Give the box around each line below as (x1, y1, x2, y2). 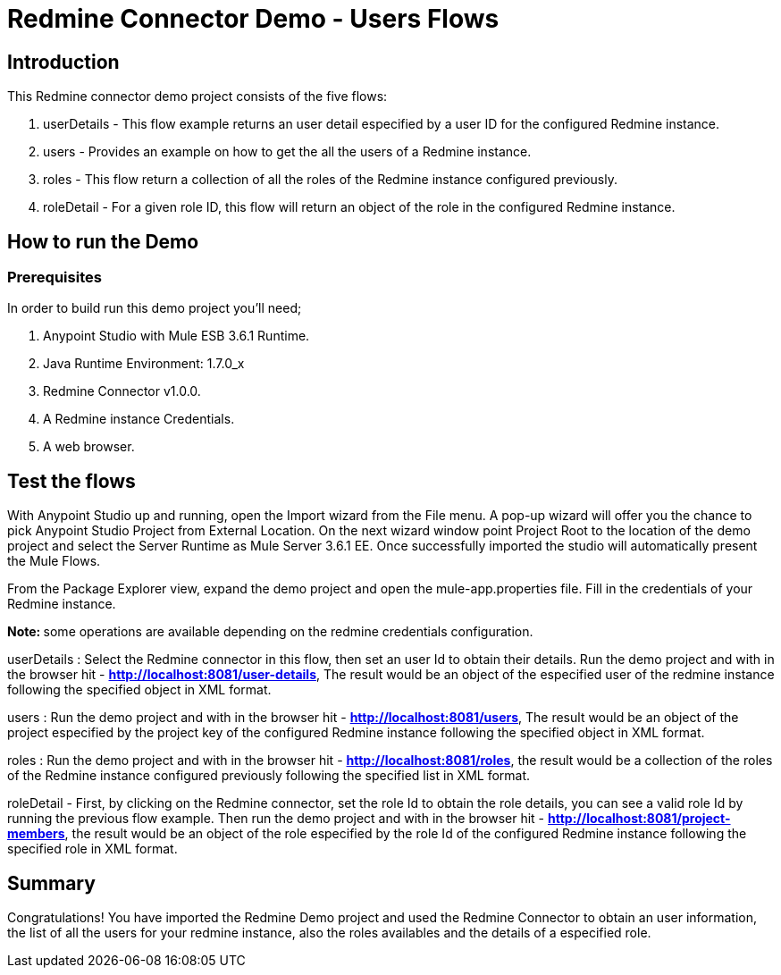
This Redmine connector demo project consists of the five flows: (7, 88, 388, 105)
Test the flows (7, 469, 136, 492)
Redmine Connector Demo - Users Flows (7, 4, 500, 34)
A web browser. (43, 439, 135, 455)
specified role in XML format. (7, 841, 178, 857)
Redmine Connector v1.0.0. (43, 383, 201, 399)
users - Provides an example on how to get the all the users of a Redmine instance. (43, 144, 532, 160)
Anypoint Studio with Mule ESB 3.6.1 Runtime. (43, 328, 310, 344)
